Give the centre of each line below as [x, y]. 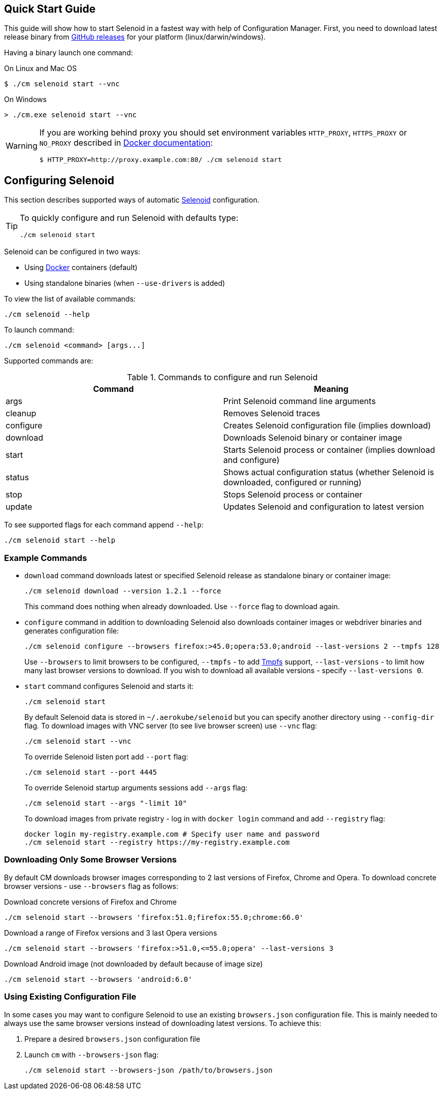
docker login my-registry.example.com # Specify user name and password [172, 834]
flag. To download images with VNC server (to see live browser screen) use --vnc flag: [171, 726]
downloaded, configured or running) [293, 483]
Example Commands [46, 558]
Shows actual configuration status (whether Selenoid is [329, 472]
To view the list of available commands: [70, 299]
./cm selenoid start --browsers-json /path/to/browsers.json [148, 1070]
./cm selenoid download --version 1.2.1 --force [123, 591]
